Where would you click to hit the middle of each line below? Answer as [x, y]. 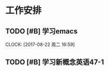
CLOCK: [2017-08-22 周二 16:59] [40, 45]
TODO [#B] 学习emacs [42, 31]
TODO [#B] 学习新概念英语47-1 [55, 62]
